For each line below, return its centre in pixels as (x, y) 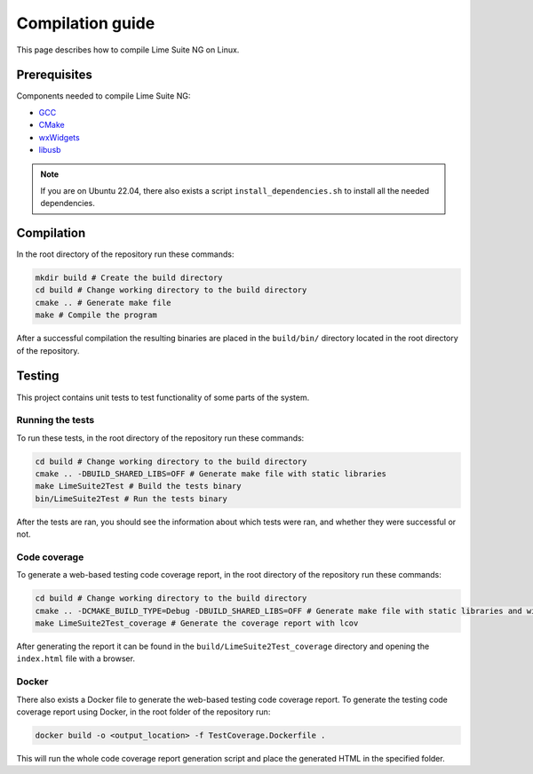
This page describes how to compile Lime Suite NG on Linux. (128, 50)
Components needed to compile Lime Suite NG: (103, 96)
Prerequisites (54, 75)
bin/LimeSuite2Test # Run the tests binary (131, 499)
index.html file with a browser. (76, 658)
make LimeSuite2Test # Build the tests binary (138, 486)
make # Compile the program (96, 315)
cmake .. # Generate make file (103, 303)
